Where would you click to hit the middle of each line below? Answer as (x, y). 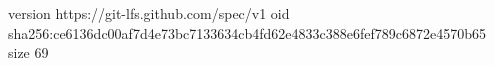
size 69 (28, 52)
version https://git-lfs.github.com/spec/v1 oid (149, 13)
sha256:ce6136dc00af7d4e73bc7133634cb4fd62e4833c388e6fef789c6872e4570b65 (247, 32)
